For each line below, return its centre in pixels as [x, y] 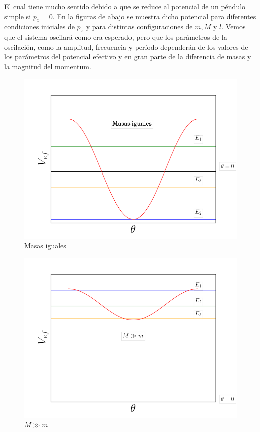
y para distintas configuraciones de [139, 26]
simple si [18, 16]
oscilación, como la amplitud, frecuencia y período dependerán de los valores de [126, 47]
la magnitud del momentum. [48, 66]
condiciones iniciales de [39, 26]
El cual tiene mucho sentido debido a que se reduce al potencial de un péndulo [125, 6]
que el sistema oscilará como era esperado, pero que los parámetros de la [116, 37]
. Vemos [234, 26]
